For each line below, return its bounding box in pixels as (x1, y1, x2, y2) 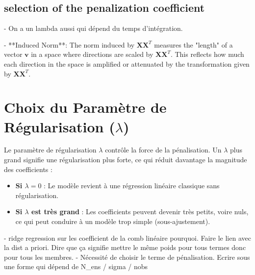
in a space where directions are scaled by (31, 49, 153, 59)
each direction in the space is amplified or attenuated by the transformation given (4, 58, 250, 69)
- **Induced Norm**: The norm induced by (4, 39, 135, 50)
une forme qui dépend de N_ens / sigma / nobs (4, 261, 148, 272)
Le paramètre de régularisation (4, 145, 97, 155)
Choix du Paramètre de (4, 97, 167, 117)
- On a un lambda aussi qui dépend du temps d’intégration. (4, 23, 183, 33)
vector (4, 49, 23, 59)
